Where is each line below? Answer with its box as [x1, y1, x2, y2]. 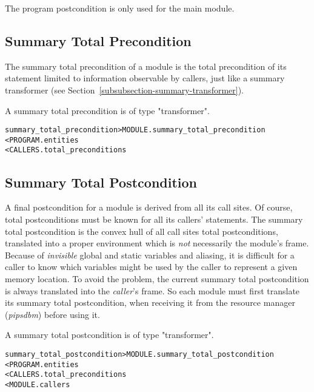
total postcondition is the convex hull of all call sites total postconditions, [5, 225, 278, 237]
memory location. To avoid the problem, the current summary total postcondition [5, 272, 309, 285]
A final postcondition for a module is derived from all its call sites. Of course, [5, 201, 293, 214]
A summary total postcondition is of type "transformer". [5, 328, 214, 341]
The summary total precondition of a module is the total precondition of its [5, 59, 287, 72]
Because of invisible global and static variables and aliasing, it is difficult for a [5, 248, 295, 261]
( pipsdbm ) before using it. [5, 308, 100, 320]
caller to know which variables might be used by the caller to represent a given [5, 260, 298, 273]
